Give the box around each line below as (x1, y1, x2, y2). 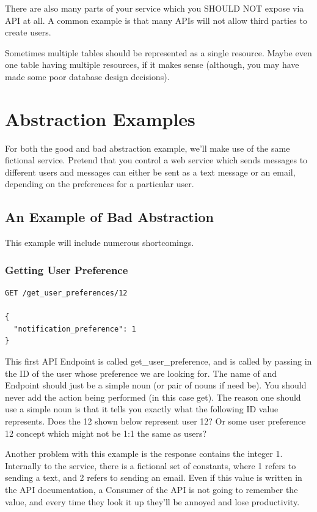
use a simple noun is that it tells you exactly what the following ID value (5, 403, 279, 415)
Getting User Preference (5, 262, 128, 277)
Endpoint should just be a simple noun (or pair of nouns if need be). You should (5, 379, 307, 391)
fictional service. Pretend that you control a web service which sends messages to (5, 154, 308, 166)
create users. (5, 26, 51, 39)
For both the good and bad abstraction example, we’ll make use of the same (5, 141, 290, 154)
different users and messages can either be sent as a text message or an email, (5, 165, 296, 178)
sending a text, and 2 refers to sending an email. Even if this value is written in (5, 471, 302, 484)
